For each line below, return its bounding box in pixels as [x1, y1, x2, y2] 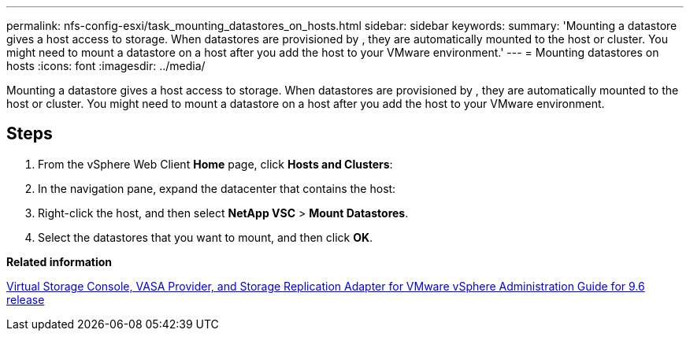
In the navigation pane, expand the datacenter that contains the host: [38, 181, 396, 195]
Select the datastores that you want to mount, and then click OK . [38, 230, 373, 244]
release [6, 292, 45, 306]
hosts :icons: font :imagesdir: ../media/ [6, 59, 206, 72]
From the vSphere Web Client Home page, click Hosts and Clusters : [38, 157, 393, 171]
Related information [6, 254, 113, 268]
